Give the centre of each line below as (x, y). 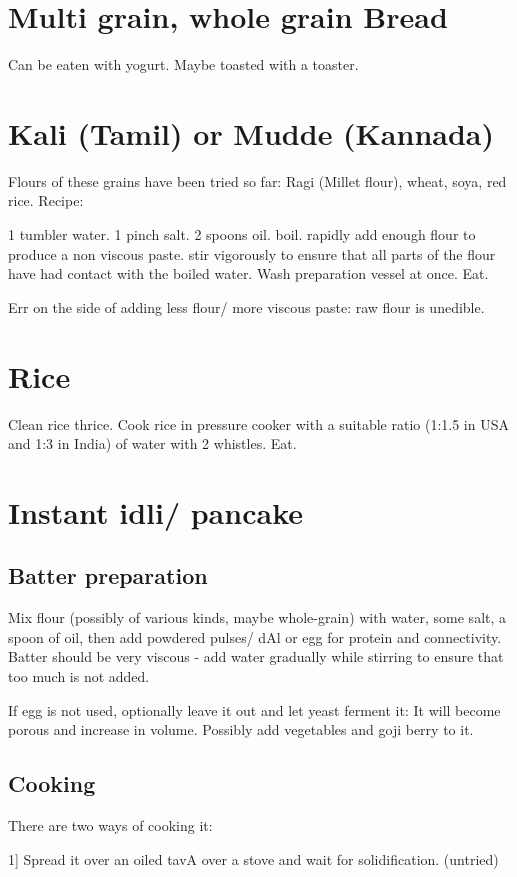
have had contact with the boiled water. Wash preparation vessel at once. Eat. (248, 273)
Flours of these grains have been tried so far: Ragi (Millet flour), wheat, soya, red (257, 180)
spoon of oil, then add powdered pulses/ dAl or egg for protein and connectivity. (255, 636)
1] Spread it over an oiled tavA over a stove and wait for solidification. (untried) (253, 858)
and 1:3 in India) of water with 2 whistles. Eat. (152, 443)
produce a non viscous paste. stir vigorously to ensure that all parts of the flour (252, 253)
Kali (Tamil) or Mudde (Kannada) (251, 132)
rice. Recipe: (46, 200)
